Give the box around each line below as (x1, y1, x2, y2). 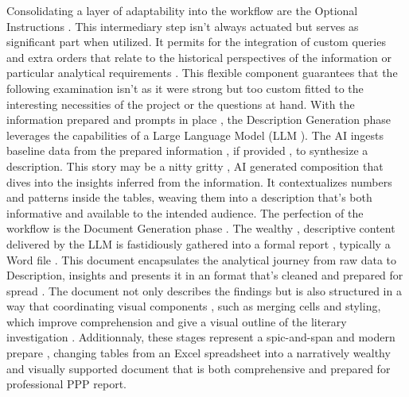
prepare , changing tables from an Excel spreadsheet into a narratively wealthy (6, 345, 391, 361)
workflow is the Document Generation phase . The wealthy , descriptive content (6, 220, 395, 237)
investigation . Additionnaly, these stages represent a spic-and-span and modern (6, 329, 395, 345)
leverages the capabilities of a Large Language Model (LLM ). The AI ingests (6, 126, 384, 143)
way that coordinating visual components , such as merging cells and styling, (6, 298, 381, 314)
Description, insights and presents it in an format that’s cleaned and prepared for (6, 267, 403, 283)
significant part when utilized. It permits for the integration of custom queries (6, 33, 386, 50)
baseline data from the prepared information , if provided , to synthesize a (6, 142, 368, 159)
